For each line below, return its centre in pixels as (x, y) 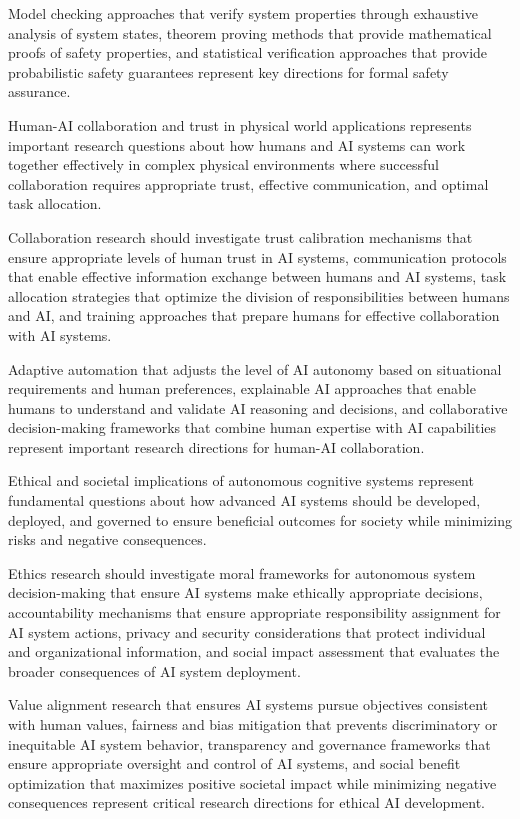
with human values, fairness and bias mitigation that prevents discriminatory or (253, 724)
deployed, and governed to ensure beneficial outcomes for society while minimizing (260, 519)
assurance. (39, 91)
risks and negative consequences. (107, 539)
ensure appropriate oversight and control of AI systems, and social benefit (234, 763)
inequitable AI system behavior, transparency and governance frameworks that (249, 743)
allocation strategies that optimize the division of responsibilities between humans (259, 295)
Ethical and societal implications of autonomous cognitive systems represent (241, 480)
